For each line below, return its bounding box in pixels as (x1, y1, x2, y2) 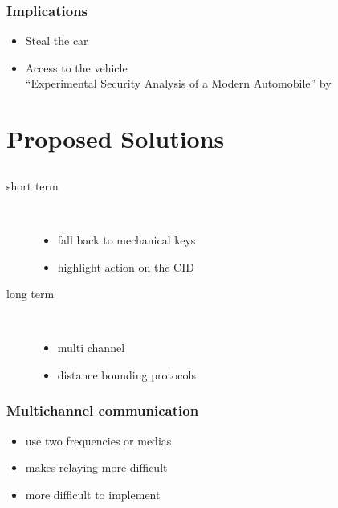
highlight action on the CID (57, 258, 194, 275)
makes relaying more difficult (25, 459, 168, 476)
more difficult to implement (25, 485, 161, 502)
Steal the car (25, 32, 88, 49)
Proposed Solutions (6, 122, 225, 155)
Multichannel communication (6, 400, 199, 420)
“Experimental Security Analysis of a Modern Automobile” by (25, 75, 332, 92)
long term (6, 285, 55, 302)
